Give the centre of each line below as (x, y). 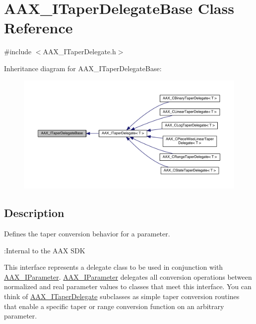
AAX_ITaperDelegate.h (79, 52)
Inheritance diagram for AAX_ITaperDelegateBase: (83, 68)
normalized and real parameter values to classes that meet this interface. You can (128, 286)
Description (34, 213)
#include (18, 52)
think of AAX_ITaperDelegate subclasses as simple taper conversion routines (122, 296)
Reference (38, 28)
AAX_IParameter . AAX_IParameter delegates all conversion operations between (128, 276)
